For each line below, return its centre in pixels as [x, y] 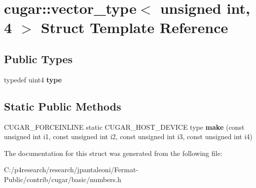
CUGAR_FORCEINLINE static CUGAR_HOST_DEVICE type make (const [124, 127]
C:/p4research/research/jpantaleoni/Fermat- [71, 169]
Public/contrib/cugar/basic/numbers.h [63, 179]
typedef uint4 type [33, 79]
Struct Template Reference [134, 27]
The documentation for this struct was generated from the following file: [113, 153]
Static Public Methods [63, 106]
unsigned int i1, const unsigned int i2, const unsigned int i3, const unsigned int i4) [128, 136]
